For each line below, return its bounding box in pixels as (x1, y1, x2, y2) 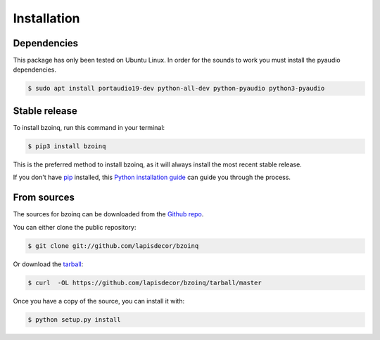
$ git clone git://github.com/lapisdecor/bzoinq (27, 242, 199, 249)
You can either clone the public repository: (13, 223, 137, 231)
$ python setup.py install (27, 315, 121, 323)
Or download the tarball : (13, 260, 84, 268)
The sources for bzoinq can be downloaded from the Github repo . (13, 210, 204, 218)
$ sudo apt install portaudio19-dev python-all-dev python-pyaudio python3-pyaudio (27, 84, 325, 93)
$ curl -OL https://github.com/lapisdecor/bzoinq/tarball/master (27, 278, 262, 287)
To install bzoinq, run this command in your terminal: (13, 123, 165, 131)
